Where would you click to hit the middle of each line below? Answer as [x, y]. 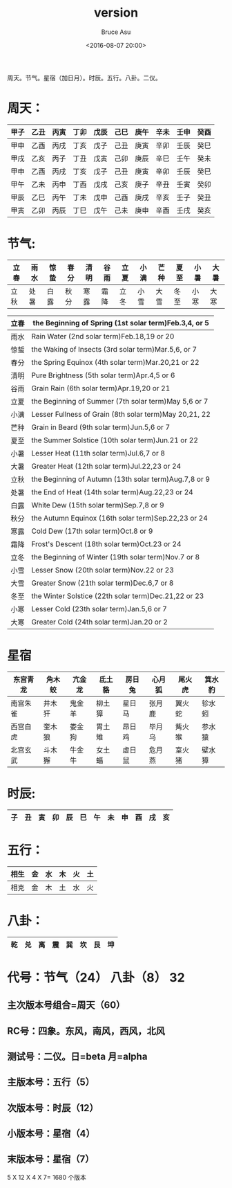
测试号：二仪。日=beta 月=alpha [77, 1056]
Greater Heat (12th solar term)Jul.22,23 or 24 [106, 466]
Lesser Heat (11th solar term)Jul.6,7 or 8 [98, 453]
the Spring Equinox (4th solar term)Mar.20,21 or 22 [115, 362]
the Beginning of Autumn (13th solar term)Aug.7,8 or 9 [121, 479]
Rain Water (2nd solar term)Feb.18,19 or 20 [103, 336]
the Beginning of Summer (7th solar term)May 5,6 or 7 [120, 401]
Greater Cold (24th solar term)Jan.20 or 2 [99, 622]
